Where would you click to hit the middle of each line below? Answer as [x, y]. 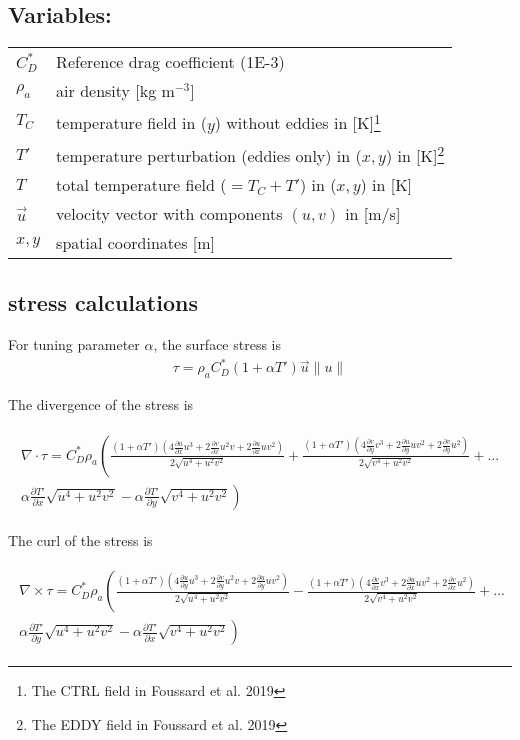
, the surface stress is [217, 344]
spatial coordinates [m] [136, 242]
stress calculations [103, 302]
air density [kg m [115, 91]
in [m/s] [373, 213]
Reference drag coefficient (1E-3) [170, 62]
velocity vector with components [169, 213]
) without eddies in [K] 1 [297, 121]
